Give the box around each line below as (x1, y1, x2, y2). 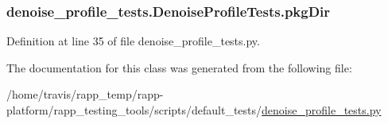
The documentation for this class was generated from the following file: (6, 59, 352, 76)
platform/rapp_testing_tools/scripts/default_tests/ (6, 102, 262, 118)
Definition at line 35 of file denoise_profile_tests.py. (6, 33, 260, 49)
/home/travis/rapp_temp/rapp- (6, 86, 164, 103)
